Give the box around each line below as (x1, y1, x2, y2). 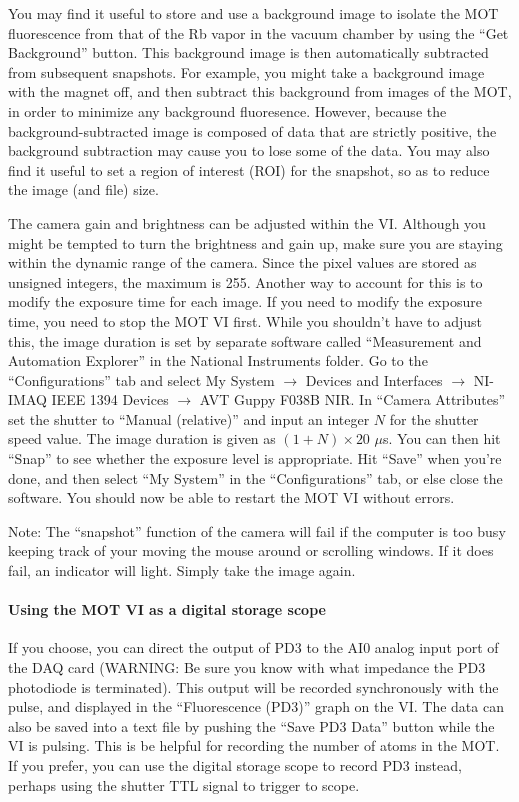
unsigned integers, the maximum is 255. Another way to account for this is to (8, 271, 483, 292)
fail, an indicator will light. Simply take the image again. (8, 560, 356, 581)
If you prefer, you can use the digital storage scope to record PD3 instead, (8, 754, 462, 775)
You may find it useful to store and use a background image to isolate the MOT (8, 3, 499, 23)
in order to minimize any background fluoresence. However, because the (8, 100, 447, 121)
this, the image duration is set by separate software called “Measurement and (8, 330, 482, 351)
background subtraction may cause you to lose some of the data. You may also (8, 140, 490, 161)
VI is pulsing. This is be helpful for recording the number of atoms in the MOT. (8, 735, 500, 756)
